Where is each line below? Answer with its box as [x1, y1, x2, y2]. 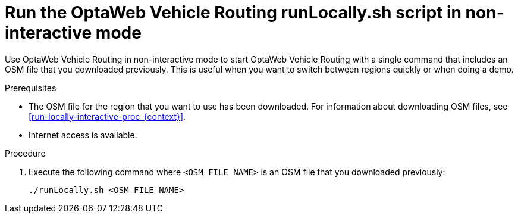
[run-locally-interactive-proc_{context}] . [29, 111, 186, 122]
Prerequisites [5, 82, 56, 93]
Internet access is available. [29, 129, 137, 140]
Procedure [5, 148, 46, 158]
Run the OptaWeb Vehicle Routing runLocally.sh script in [5, 2, 462, 23]
